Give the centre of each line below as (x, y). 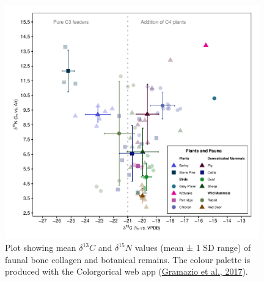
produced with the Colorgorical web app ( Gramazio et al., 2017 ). (127, 271)
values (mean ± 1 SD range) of (193, 248)
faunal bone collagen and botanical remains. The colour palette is (128, 259)
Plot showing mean (41, 248)
